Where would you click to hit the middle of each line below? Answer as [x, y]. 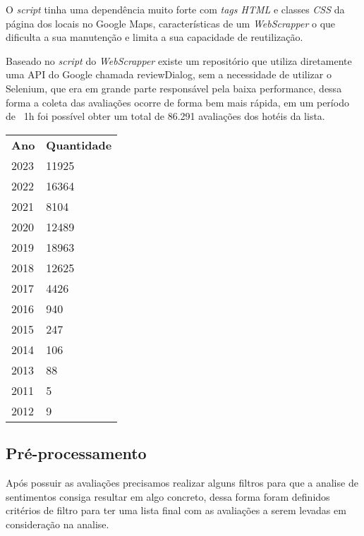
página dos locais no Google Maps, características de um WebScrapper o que [171, 23]
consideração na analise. [57, 524]
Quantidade [79, 145]
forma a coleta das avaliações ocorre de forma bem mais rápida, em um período [177, 102]
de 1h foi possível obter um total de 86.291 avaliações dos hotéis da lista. [165, 116]
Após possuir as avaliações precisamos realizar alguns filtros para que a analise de [182, 482]
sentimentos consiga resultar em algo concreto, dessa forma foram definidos [168, 496]
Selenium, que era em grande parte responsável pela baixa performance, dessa [174, 88]
